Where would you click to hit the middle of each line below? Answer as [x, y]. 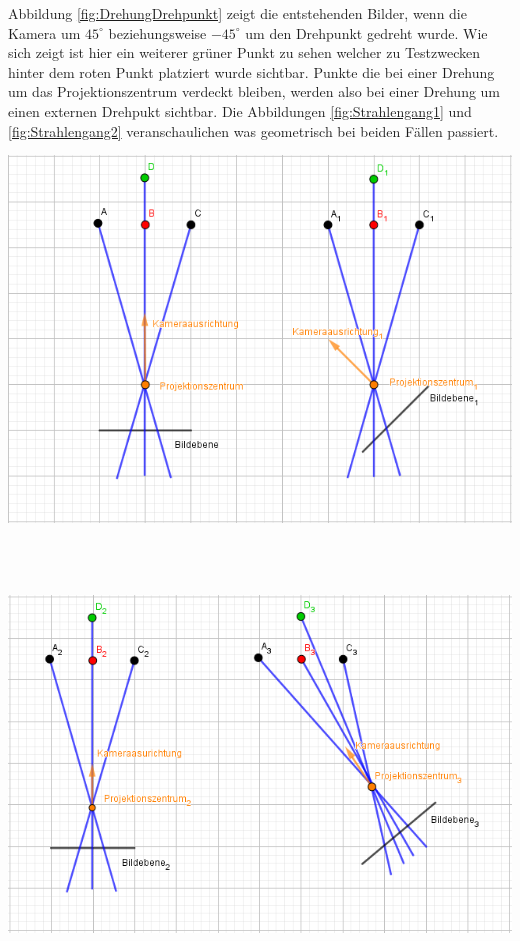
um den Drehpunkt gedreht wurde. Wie [366, 32]
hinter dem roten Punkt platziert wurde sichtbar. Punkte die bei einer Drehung [251, 71]
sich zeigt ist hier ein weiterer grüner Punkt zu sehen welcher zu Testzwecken [244, 52]
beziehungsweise [157, 32]
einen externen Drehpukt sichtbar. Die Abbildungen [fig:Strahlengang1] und [240, 110]
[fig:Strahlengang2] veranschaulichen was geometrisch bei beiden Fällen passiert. [253, 130]
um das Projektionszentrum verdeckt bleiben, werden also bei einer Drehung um [254, 91]
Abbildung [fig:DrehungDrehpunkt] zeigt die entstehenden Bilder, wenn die [237, 13]
